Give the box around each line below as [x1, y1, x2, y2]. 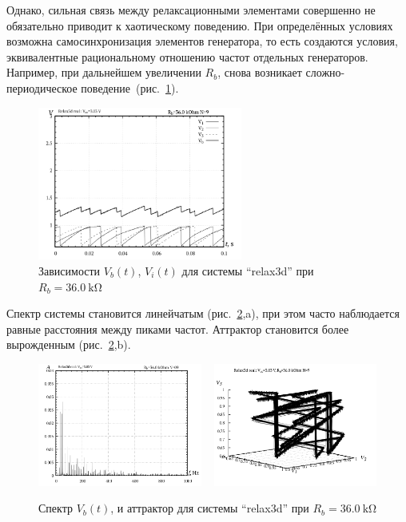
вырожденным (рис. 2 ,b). [6, 336, 131, 353]
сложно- [305, 64, 345, 81]
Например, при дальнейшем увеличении [6, 64, 201, 81]
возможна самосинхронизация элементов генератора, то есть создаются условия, [6, 33, 398, 49]
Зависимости [38, 262, 101, 279]
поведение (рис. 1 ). [81, 79, 179, 96]
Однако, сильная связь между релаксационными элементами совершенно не [6, 2, 376, 18]
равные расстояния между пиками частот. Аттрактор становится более [6, 320, 349, 337]
